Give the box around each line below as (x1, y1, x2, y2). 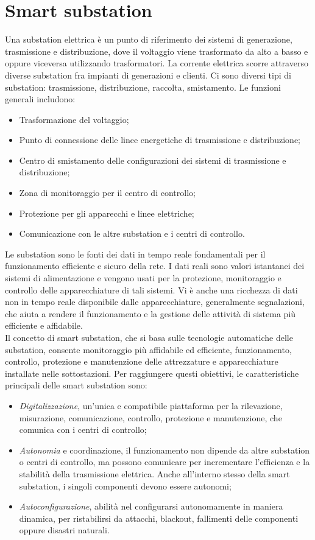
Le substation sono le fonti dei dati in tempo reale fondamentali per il (5, 247, 266, 260)
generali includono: (5, 93, 76, 105)
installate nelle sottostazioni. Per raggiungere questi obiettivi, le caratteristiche (5, 366, 299, 379)
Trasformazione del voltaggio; (19, 113, 129, 125)
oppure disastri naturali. (19, 524, 110, 536)
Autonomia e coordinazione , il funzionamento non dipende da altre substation (19, 443, 310, 456)
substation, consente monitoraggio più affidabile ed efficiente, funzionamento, (5, 343, 292, 356)
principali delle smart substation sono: (5, 379, 147, 391)
